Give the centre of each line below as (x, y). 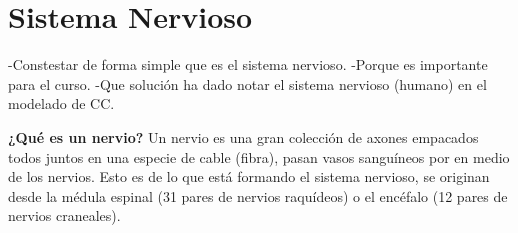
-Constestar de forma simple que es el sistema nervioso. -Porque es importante (248, 64)
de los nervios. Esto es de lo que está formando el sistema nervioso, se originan (249, 176)
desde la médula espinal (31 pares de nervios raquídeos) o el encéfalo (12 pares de (258, 195)
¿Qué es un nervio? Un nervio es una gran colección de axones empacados (243, 136)
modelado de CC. (61, 103)
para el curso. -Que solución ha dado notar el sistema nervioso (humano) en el (247, 83)
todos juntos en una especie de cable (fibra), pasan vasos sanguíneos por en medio (259, 156)
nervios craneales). (64, 215)
